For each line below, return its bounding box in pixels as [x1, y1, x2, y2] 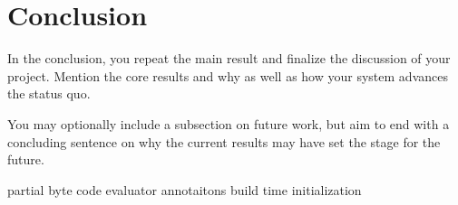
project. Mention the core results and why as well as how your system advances [7, 66, 448, 85]
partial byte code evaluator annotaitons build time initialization [7, 180, 362, 199]
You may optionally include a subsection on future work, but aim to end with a [7, 114, 450, 133]
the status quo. [7, 84, 91, 103]
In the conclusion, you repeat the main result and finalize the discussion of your [7, 49, 451, 68]
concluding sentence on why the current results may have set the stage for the [7, 132, 441, 151]
